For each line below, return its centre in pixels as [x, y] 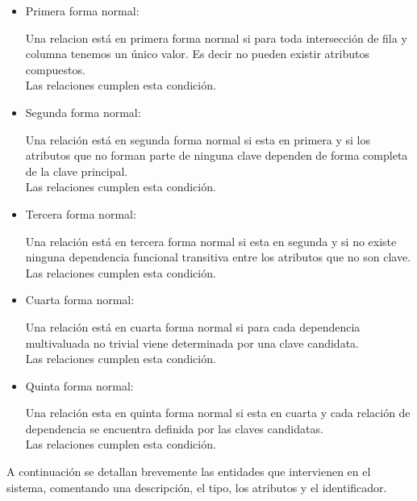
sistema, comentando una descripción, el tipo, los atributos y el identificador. [197, 487]
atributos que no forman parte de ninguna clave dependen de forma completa [217, 155]
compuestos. [55, 69]
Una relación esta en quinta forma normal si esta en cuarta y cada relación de [218, 413]
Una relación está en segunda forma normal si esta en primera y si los [198, 139]
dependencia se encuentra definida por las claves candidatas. [174, 428]
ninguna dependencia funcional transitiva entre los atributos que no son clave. [218, 257]
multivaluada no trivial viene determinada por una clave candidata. [192, 342]
